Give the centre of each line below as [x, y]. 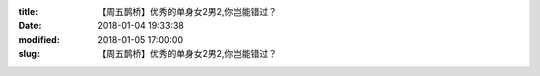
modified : [39, 39]
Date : [30, 26]
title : [28, 11]
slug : [29, 54]
